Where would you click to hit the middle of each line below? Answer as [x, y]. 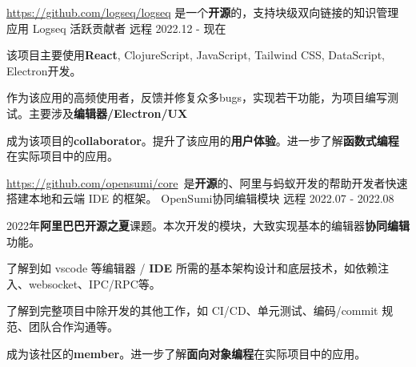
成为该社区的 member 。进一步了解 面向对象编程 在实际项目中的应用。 [186, 353]
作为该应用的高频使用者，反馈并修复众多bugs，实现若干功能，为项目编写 [197, 97]
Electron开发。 [44, 70]
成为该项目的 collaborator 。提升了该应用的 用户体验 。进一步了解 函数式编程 [203, 140]
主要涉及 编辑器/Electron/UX [108, 113]
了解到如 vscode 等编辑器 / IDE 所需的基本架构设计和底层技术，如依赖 [192, 268]
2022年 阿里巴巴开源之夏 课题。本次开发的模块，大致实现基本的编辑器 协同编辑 [208, 225]
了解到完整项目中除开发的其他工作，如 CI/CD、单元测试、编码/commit [192, 311]
